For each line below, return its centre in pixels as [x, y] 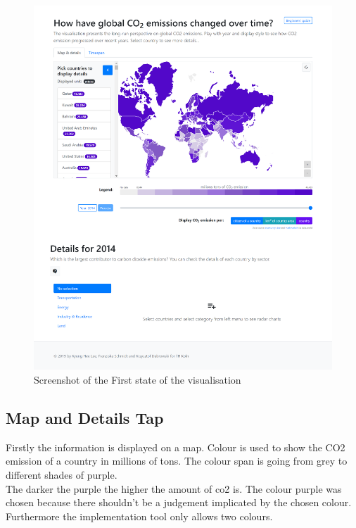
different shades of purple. [62, 475]
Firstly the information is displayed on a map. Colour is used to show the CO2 [176, 447]
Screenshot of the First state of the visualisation [138, 380]
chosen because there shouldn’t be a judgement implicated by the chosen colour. [179, 502]
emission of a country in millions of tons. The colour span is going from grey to [177, 461]
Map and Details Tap [85, 418]
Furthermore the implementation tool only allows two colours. [139, 516]
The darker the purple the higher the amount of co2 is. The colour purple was [174, 488]
